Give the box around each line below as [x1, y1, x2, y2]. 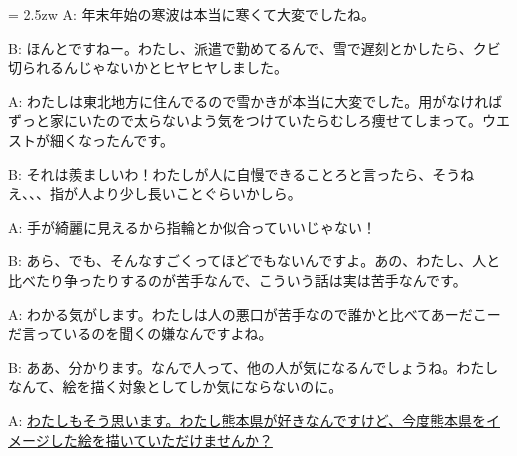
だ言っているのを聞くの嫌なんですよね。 [8, 323, 273, 344]
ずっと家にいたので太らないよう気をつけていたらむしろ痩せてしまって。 [8, 110, 483, 131]
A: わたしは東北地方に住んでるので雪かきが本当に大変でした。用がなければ [8, 90, 503, 111]
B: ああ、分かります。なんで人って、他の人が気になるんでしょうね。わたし [8, 356, 499, 377]
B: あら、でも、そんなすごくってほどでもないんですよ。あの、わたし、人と [8, 250, 501, 271]
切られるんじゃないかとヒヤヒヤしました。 [8, 57, 288, 78]
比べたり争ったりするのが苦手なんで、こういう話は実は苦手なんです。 [8, 269, 467, 290]
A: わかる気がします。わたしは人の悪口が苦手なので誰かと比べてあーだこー [8, 303, 501, 324]
